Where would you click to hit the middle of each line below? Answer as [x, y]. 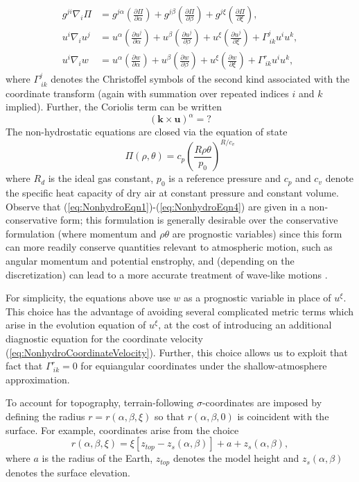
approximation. [38, 379]
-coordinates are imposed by [262, 402]
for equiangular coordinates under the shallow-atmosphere [204, 366]
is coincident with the [283, 416]
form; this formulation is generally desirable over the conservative [199, 220]
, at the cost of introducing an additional [245, 325]
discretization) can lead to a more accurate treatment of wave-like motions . [167, 274]
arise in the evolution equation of [76, 325]
